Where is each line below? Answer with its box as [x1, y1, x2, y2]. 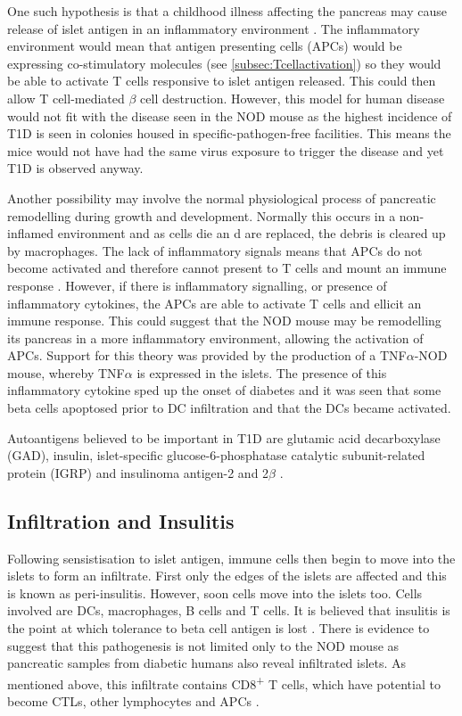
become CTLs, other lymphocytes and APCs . [7, 692, 260, 711]
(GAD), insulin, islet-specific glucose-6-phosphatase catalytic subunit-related [7, 446, 425, 465]
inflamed [7, 224, 54, 243]
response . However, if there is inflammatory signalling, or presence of [7, 276, 387, 294]
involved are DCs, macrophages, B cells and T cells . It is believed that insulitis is [7, 601, 450, 620]
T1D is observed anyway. [7, 159, 144, 177]
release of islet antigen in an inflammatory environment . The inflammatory [7, 19, 420, 37]
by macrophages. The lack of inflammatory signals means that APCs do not [7, 241, 423, 259]
